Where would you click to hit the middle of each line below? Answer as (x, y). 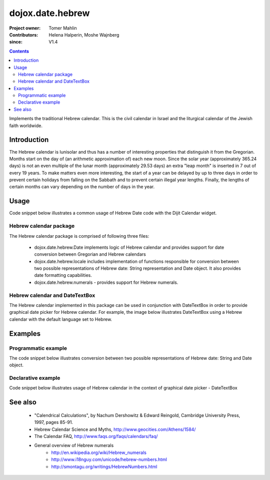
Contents (19, 51)
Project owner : (25, 28)
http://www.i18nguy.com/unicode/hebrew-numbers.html (109, 459)
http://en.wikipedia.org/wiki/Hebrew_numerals (99, 452)
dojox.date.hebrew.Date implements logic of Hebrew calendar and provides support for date (129, 247)
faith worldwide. (26, 126)
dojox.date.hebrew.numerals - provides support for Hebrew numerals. (106, 282)
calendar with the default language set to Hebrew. (61, 319)
